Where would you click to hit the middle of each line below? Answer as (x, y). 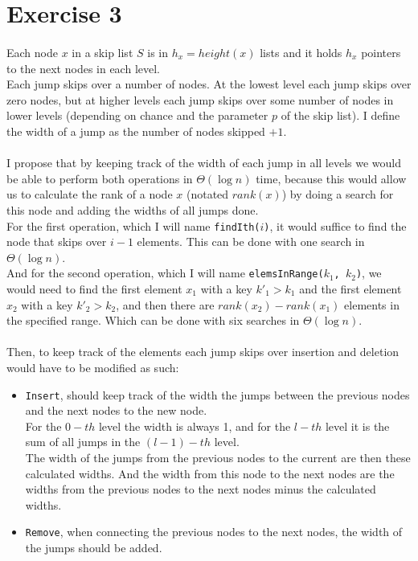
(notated (207, 194)
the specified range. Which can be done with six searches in (153, 320)
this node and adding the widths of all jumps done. (133, 209)
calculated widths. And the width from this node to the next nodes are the (210, 473)
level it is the (357, 426)
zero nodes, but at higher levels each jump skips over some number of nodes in (200, 99)
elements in (372, 304)
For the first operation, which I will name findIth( (133, 225)
